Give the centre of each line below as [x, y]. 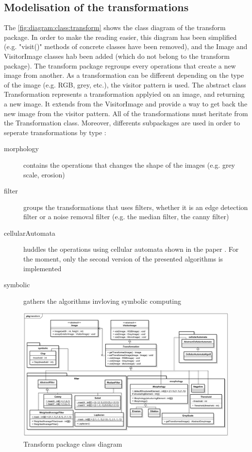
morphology [22, 148]
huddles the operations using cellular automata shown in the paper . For [131, 249]
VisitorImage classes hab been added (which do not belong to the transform [117, 56]
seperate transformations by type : [55, 132]
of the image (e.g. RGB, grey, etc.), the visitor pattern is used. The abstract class [125, 84]
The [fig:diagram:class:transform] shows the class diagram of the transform [115, 27]
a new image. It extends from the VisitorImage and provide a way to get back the [126, 103]
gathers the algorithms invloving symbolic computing [102, 301]
